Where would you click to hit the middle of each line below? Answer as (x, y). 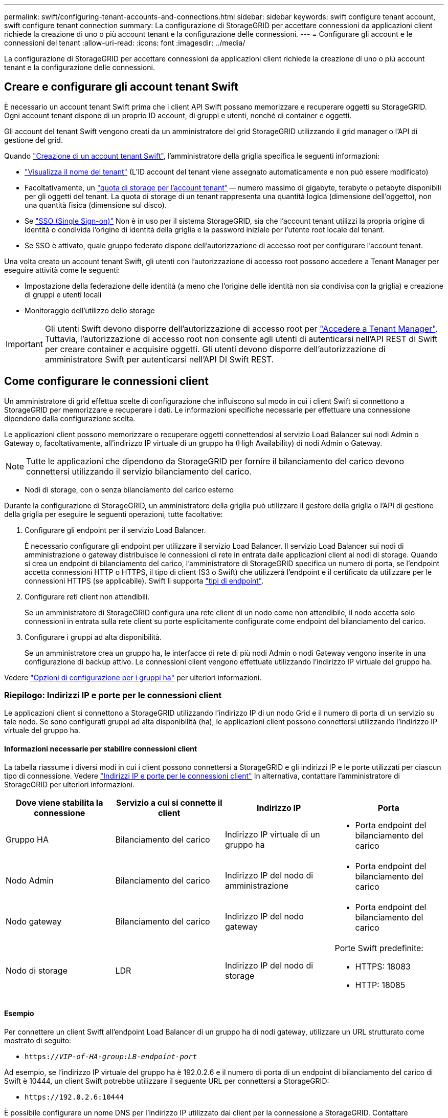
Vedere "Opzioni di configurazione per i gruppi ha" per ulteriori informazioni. (133, 677)
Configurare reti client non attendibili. (87, 596)
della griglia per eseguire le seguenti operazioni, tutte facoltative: (114, 514)
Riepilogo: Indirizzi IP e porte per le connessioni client (113, 695)
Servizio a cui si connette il (169, 802)
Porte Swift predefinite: (379, 948)
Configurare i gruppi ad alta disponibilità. (93, 637)
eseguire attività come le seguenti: (62, 270)
